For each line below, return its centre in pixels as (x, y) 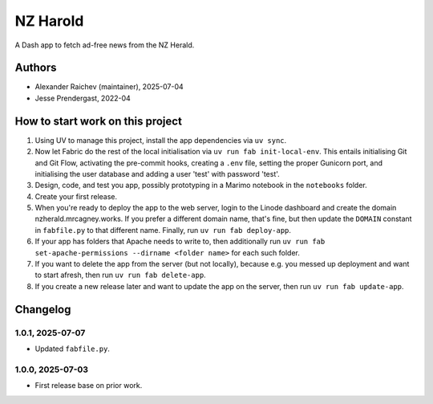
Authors (36, 68)
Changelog (43, 309)
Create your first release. (76, 196)
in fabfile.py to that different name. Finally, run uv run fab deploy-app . (163, 230)
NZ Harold (49, 21)
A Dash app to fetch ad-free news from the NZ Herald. (105, 45)
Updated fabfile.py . (72, 349)
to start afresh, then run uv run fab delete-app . (120, 275)
